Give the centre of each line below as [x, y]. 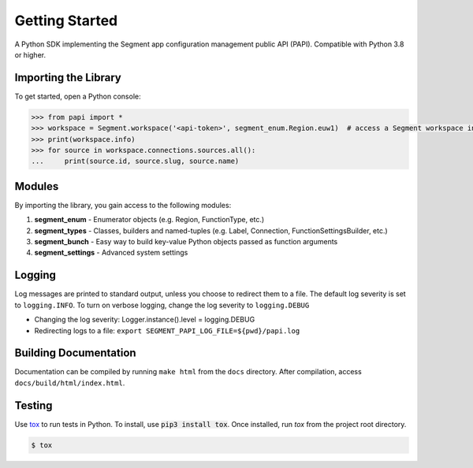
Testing [34, 405]
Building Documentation [76, 353]
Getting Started [66, 20]
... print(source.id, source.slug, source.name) [135, 161]
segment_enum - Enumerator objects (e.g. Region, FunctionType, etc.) [149, 220]
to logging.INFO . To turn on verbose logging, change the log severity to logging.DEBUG [162, 305]
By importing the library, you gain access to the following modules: [123, 205]
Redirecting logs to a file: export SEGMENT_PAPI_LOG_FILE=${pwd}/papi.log [167, 330]
